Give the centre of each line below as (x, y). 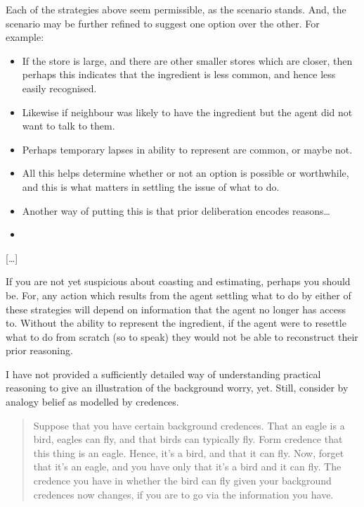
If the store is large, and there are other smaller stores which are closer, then (187, 60)
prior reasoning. (39, 350)
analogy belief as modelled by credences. (92, 402)
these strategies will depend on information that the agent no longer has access (176, 309)
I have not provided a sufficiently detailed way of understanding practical (163, 374)
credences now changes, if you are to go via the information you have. (183, 494)
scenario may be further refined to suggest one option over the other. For (163, 23)
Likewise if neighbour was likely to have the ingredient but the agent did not (187, 112)
